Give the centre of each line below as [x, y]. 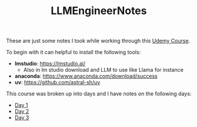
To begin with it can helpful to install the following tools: [74, 52]
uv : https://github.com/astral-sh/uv [57, 82]
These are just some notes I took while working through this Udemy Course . [98, 41]
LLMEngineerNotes [99, 11]
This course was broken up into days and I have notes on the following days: [99, 94]
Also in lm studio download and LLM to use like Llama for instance [103, 70]
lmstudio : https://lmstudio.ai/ [50, 63]
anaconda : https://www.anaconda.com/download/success [86, 76]
